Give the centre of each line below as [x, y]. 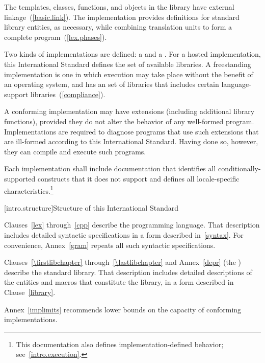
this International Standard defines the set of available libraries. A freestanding [128, 64]
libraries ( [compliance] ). [68, 94]
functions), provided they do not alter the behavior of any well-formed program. [129, 121]
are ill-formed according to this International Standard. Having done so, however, [131, 141]
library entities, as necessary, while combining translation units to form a [118, 27]
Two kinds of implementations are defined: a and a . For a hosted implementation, [132, 54]
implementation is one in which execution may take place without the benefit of [129, 74]
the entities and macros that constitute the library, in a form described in [119, 282]
